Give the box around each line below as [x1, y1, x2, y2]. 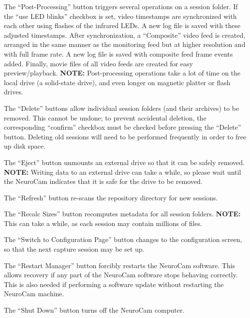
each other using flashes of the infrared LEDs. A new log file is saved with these [4, 20, 240, 30]
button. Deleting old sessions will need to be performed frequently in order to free [4, 131, 247, 141]
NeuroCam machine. [4, 288, 64, 299]
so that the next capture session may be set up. [4, 244, 145, 254]
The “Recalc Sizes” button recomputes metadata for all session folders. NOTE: [4, 209, 241, 219]
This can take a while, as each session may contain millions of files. [4, 218, 202, 228]
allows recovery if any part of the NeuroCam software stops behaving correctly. [4, 270, 238, 280]
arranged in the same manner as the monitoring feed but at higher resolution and [4, 39, 246, 49]
